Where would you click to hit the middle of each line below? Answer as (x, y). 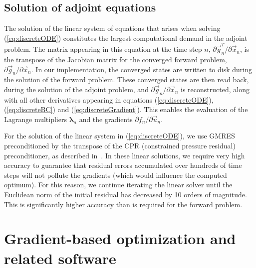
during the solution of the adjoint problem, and (76, 89)
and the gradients (106, 119)
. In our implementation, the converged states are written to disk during (141, 69)
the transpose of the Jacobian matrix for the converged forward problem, (116, 59)
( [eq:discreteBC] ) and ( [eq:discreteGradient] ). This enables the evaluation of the (126, 109)
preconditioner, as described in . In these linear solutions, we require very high (125, 155)
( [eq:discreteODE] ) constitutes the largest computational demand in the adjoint (126, 38)
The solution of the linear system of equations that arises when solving (112, 28)
